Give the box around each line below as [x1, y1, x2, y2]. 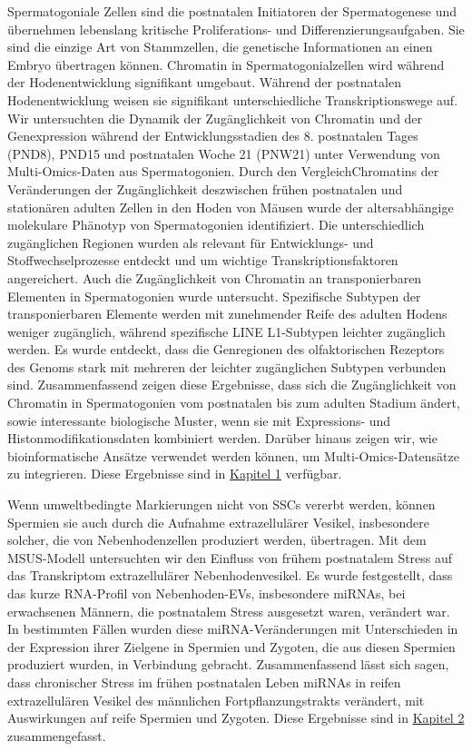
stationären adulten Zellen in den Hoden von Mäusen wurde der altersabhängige [7, 197, 454, 216]
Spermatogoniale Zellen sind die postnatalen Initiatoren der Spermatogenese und [7, 2, 457, 20]
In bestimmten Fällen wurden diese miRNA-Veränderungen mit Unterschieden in [7, 619, 458, 638]
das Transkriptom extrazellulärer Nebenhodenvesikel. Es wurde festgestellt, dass [7, 566, 453, 585]
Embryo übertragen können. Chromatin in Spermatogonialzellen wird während [7, 54, 445, 74]
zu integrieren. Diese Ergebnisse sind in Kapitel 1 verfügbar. [7, 464, 342, 483]
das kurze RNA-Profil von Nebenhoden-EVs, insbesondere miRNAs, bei [7, 584, 406, 602]
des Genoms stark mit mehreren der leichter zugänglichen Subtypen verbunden [7, 357, 447, 376]
